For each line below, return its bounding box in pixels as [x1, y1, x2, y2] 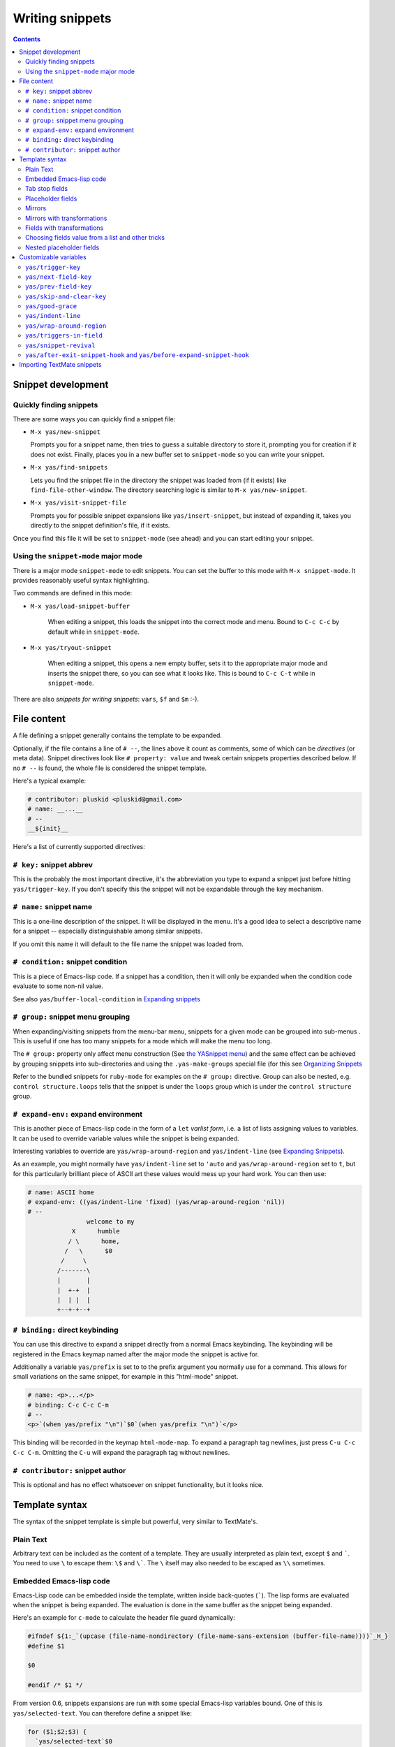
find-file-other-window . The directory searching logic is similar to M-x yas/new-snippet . [30, 486, 307, 494]
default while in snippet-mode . [47, 628, 140, 636]
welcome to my [86, 1217, 135, 1226]
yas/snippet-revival [25, 341, 96, 349]
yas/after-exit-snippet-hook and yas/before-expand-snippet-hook [25, 351, 250, 359]
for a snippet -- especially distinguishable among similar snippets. [13, 927, 202, 936]
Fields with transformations [25, 224, 104, 232]
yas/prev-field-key [25, 283, 92, 291]
